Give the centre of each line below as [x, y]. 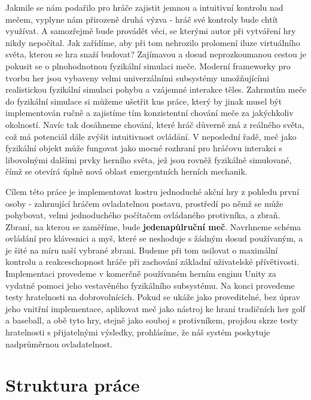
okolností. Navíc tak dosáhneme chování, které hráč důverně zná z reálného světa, [155, 124]
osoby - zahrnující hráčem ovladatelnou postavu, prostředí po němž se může [144, 203]
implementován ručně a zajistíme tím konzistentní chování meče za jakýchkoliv [150, 113]
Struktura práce [73, 385]
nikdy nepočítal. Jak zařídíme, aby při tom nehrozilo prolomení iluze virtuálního [153, 42]
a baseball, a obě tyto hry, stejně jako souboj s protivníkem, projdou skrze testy [152, 320]
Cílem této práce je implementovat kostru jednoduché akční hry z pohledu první [153, 191]
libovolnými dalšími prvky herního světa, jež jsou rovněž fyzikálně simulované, [149, 159]
